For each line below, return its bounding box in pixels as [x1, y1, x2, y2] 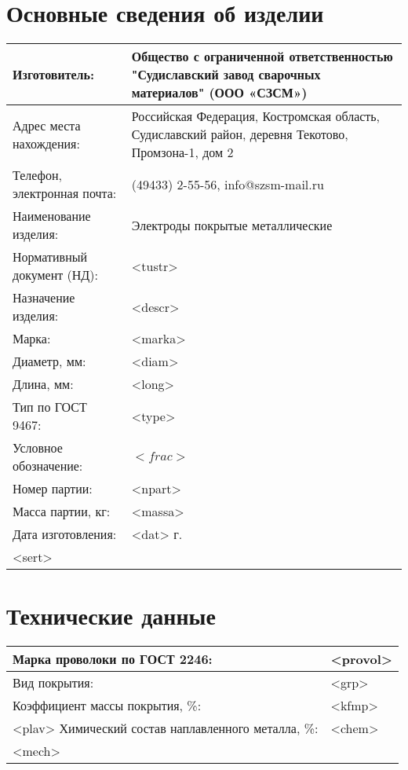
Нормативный [13, 247, 87, 266]
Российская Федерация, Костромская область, [131, 107, 381, 126]
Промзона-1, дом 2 [131, 143, 234, 162]
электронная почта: [13, 184, 117, 203]
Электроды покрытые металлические [131, 215, 333, 234]
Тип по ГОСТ [13, 398, 87, 416]
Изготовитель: [13, 65, 95, 84]
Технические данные [6, 599, 216, 632]
